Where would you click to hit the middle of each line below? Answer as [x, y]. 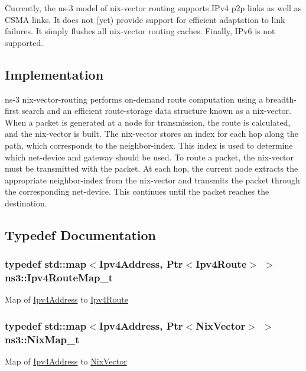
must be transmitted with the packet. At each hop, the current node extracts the [152, 168]
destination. [26, 203]
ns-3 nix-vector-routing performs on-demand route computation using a [134, 99]
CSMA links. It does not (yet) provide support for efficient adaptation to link [145, 19]
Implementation [54, 74]
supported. [24, 42]
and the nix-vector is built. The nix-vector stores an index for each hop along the [152, 134]
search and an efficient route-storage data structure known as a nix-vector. [156, 111]
